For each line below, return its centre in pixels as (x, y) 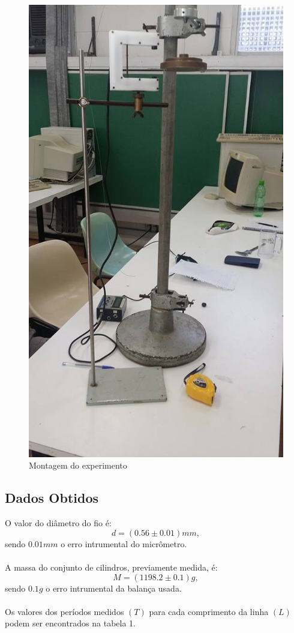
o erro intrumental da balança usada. (114, 588)
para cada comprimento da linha (209, 611)
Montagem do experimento (78, 465)
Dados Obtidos (52, 498)
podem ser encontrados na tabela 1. (70, 623)
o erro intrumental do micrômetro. (124, 543)
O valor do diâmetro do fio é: (58, 523)
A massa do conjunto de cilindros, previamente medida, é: (111, 567)
